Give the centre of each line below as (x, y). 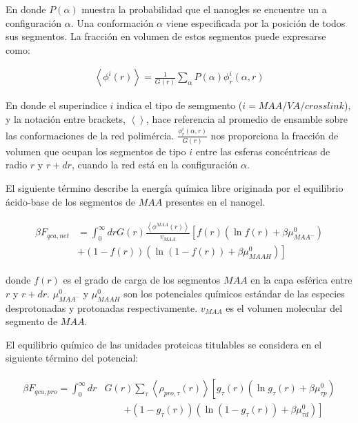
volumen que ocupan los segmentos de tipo (96, 151)
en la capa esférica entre (301, 280)
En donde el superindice (56, 105)
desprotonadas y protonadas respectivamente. (102, 307)
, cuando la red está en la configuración (155, 165)
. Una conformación (112, 22)
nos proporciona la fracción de (275, 135)
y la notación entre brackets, (66, 119)
